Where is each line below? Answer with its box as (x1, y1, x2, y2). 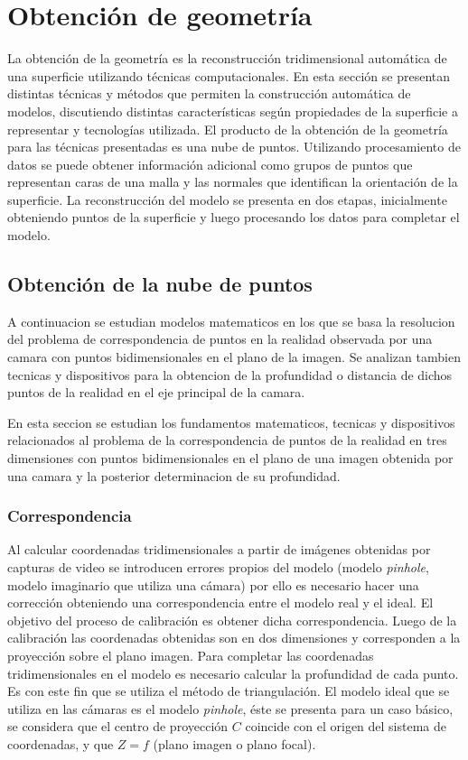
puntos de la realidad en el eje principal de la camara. (7, 383, 305, 402)
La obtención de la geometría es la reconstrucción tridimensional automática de (7, 49, 447, 68)
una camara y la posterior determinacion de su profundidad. (7, 466, 341, 485)
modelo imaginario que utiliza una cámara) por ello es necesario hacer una (7, 575, 419, 594)
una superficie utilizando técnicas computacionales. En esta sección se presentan (7, 66, 450, 85)
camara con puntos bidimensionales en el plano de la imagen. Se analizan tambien (7, 348, 461, 366)
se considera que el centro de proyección (7, 717, 229, 736)
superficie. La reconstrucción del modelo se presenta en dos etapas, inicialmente (7, 190, 447, 209)
